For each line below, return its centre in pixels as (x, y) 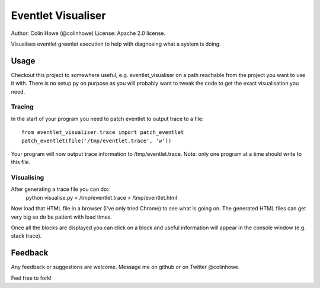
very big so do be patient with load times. (62, 217)
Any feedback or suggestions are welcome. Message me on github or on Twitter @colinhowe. (125, 267)
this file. (21, 162)
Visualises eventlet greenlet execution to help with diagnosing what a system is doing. (116, 44)
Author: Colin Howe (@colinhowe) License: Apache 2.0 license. (88, 33)
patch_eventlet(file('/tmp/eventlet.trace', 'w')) (97, 140)
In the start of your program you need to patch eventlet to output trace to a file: (107, 119)
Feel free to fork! (31, 278)
